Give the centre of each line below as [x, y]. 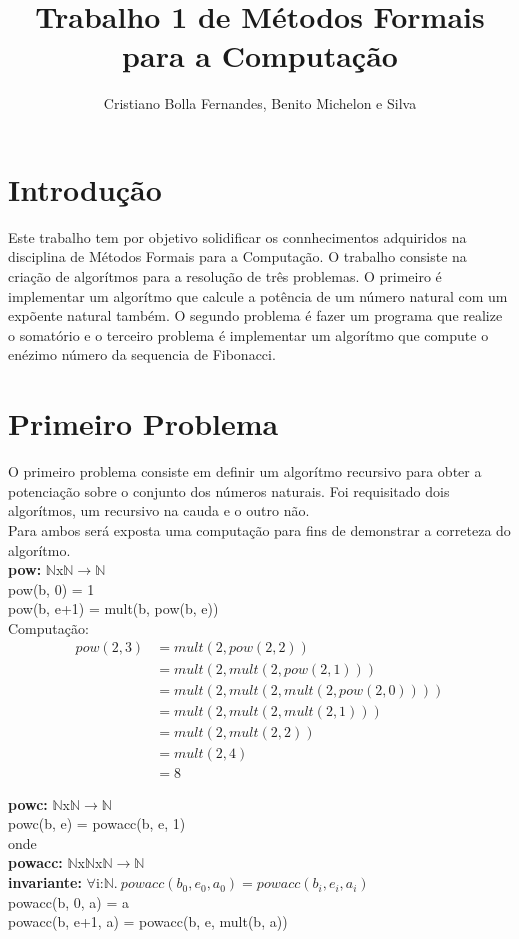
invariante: [45, 882]
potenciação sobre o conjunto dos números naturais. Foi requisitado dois [229, 490]
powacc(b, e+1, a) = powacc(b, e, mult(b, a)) [148, 921]
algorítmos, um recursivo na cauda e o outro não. [159, 510]
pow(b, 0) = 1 [51, 588]
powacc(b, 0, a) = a [68, 901]
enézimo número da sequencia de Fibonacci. [142, 354]
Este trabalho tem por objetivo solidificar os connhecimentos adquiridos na [237, 236]
